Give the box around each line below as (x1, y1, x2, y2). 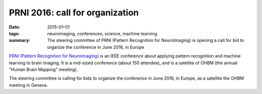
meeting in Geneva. (9, 82, 48, 88)
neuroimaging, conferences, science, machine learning (47, 30, 158, 36)
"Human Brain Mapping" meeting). (9, 67, 78, 72)
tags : (9, 30, 20, 36)
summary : (9, 38, 31, 43)
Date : (9, 24, 20, 30)
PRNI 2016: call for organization (9, 7, 139, 18)
